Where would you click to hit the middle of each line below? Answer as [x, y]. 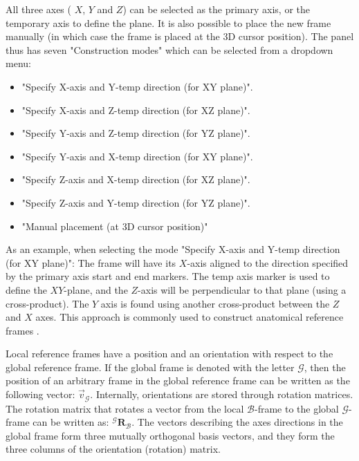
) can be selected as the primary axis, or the [217, 9]
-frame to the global [297, 408]
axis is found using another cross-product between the [215, 303]
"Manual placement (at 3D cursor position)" [115, 226]
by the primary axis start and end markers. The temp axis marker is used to [168, 276]
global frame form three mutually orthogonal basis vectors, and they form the [170, 435]
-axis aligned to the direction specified [268, 262]
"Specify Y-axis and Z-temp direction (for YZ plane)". [136, 133]
